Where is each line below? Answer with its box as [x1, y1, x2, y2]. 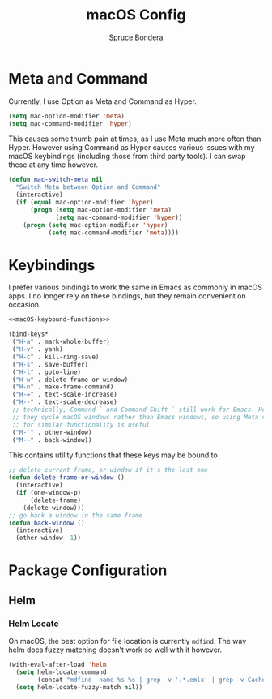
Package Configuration [8, 561, 168, 580]
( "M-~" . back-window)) [11, 435, 92, 444]
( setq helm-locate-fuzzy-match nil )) [15, 683, 143, 691]
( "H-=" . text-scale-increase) [11, 391, 117, 399]
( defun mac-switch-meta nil [8, 176, 104, 184]
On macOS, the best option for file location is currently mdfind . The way [8, 637, 247, 645]
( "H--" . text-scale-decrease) [11, 398, 117, 406]
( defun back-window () [8, 519, 85, 527]
